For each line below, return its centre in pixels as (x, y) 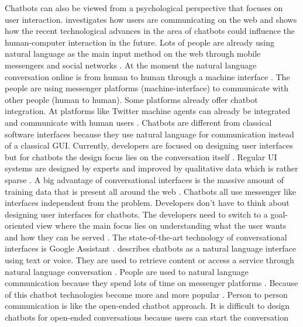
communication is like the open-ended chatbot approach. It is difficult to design (147, 306)
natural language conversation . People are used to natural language (127, 271)
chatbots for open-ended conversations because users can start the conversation (147, 317)
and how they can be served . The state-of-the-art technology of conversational (146, 237)
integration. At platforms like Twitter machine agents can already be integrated (148, 111)
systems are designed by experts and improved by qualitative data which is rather (151, 168)
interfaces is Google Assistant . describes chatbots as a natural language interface (150, 248)
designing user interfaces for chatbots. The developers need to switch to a (136, 214)
